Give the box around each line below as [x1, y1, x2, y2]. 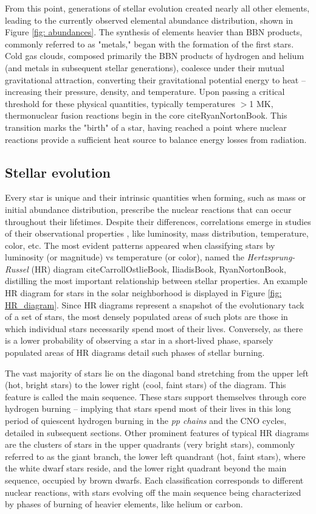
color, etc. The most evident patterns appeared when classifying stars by [5, 238, 275, 251]
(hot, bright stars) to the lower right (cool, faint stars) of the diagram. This [5, 378, 286, 391]
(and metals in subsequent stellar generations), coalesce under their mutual [5, 61, 284, 74]
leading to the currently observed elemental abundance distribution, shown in [5, 13, 294, 26]
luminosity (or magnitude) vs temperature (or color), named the [5, 251, 244, 263]
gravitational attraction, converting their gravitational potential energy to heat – [5, 73, 306, 86]
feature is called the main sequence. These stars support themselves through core [5, 390, 306, 403]
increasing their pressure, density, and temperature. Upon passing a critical [5, 85, 285, 98]
